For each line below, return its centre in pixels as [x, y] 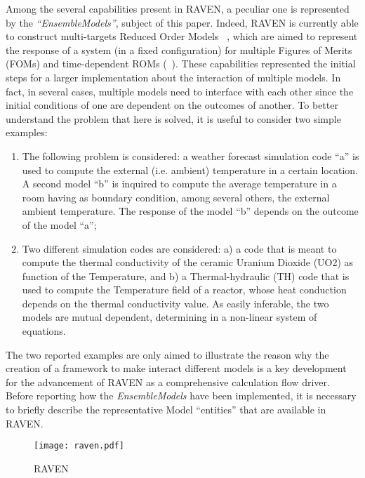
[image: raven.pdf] [79, 446]
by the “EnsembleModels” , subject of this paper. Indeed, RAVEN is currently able [182, 22]
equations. [44, 331]
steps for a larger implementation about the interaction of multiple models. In [173, 77]
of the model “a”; [59, 224]
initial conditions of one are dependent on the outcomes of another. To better [172, 105]
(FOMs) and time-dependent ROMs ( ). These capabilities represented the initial [181, 64]
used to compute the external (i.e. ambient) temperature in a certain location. [190, 170]
